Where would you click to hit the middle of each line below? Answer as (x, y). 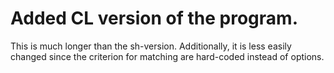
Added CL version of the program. (154, 18)
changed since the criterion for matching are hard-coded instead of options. (167, 56)
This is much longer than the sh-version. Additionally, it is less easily (151, 46)
